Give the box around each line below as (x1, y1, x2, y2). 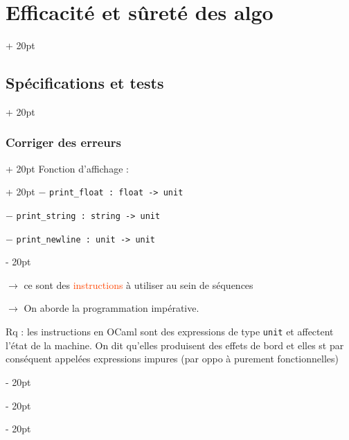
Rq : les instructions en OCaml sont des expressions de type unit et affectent (6, 324, 334, 339)
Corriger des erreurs (6, 134, 121, 151)
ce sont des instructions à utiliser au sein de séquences (24, 277, 253, 292)
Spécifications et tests (6, 72, 164, 94)
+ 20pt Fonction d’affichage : (6, 161, 129, 175)
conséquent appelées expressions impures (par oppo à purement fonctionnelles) (6, 351, 339, 366)
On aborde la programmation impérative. (24, 301, 199, 315)
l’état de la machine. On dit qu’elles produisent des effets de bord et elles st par (6, 337, 344, 352)
